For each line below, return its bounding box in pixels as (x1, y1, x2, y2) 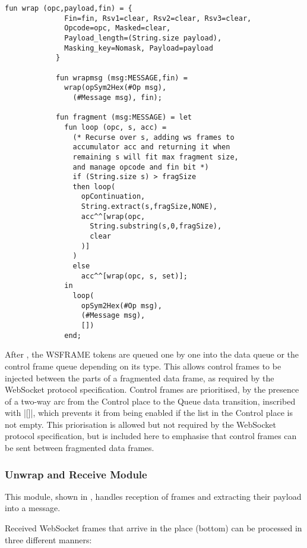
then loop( (72, 182, 116, 191)
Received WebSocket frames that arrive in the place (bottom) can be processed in (5, 522, 302, 534)
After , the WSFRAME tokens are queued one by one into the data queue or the (5, 348, 299, 361)
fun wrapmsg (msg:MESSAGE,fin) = (55, 73, 188, 82)
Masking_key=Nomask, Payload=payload (64, 43, 213, 52)
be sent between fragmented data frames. (5, 441, 154, 454)
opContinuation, (81, 192, 145, 201)
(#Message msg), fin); (72, 93, 162, 102)
